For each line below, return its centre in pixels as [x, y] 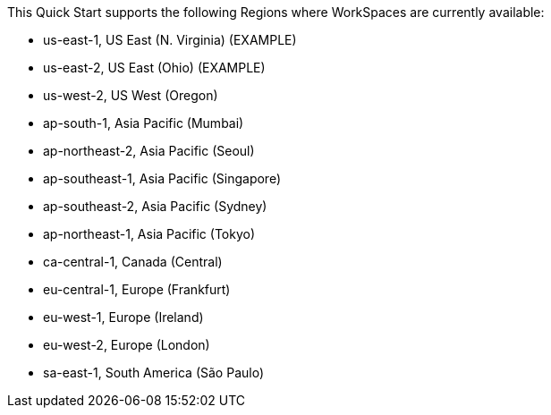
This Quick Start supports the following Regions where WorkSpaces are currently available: [276, 12]
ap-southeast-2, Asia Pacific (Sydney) [155, 206]
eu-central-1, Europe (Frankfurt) [137, 289]
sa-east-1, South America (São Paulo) [154, 373]
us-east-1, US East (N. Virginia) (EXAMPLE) [170, 40]
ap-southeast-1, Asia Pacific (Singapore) [162, 178]
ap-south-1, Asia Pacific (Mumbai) [144, 123]
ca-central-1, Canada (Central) [133, 262]
